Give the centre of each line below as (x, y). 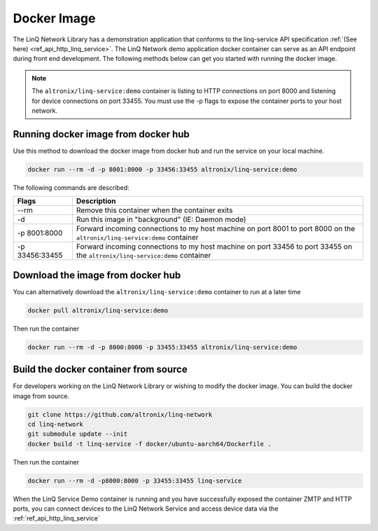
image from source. (41, 396)
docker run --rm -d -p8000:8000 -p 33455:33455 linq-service (135, 481)
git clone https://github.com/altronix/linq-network (120, 414)
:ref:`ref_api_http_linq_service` (57, 518)
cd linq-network (56, 424)
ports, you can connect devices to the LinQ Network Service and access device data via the (146, 509)
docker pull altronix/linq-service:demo (98, 310)
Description (96, 201)
